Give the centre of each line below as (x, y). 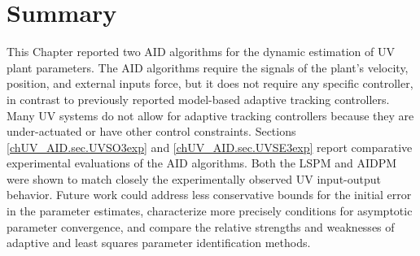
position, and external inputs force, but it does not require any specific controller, (210, 83)
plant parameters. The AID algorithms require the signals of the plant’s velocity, (208, 67)
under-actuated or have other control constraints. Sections (151, 131)
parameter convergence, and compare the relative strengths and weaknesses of (201, 226)
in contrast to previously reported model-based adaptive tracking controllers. (198, 99)
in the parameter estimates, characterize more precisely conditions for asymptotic (210, 211)
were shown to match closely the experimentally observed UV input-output (194, 178)
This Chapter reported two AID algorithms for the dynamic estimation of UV (201, 52)
